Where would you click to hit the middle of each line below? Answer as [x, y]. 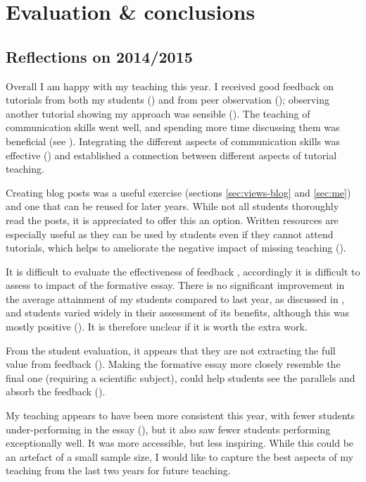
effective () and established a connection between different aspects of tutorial [171, 155]
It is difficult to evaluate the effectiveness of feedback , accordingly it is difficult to [183, 271]
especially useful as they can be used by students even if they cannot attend [170, 234]
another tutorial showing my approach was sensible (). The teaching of [158, 113]
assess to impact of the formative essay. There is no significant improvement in [175, 285]
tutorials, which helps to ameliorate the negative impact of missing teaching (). [176, 248]
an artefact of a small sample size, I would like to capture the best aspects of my [179, 456]
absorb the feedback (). [56, 391]
